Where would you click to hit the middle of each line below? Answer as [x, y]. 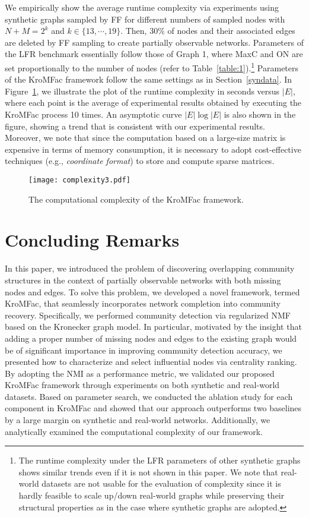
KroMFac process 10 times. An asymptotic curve [93, 114]
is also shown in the [260, 114]
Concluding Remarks [92, 240]
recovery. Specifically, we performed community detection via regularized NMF [148, 315]
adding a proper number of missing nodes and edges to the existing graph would [151, 338]
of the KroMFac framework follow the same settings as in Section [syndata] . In [149, 79]
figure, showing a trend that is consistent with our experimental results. [135, 126]
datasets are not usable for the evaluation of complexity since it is [161, 483]
